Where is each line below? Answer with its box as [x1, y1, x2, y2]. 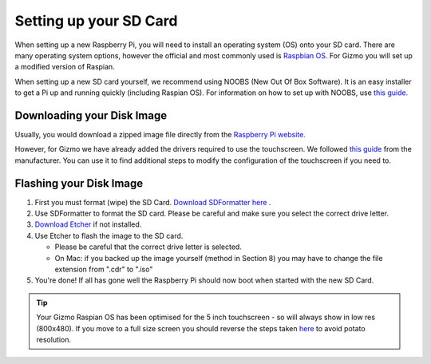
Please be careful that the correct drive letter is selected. [54, 242, 243, 251]
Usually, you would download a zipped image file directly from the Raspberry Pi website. [14, 130, 306, 140]
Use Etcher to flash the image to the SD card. [34, 231, 184, 240]
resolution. [36, 335, 72, 344]
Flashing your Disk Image [14, 176, 144, 190]
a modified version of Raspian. [14, 62, 115, 72]
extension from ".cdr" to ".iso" [54, 264, 153, 275]
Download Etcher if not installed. [34, 220, 142, 229]
